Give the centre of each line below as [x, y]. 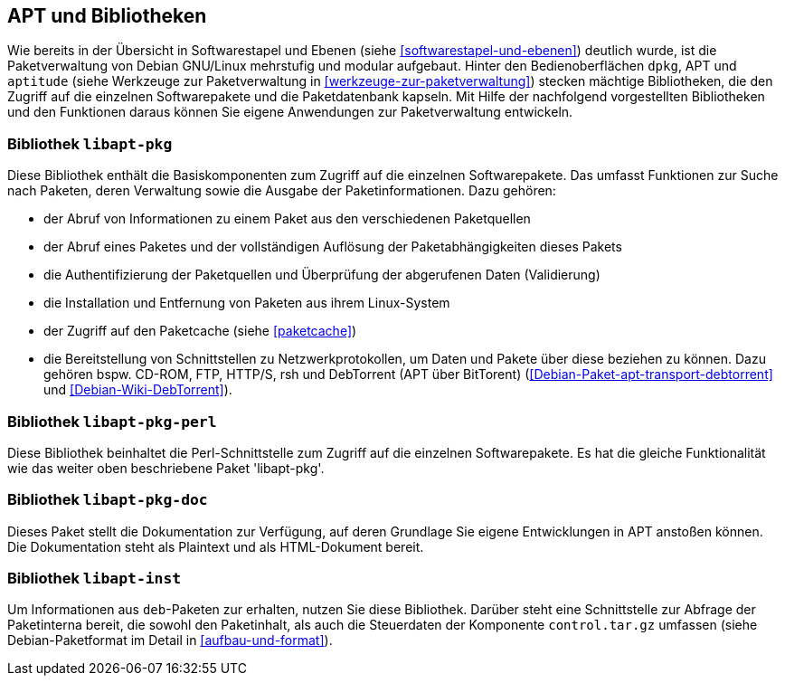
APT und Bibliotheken [107, 16]
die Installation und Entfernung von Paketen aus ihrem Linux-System [247, 303]
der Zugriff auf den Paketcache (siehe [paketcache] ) [200, 331]
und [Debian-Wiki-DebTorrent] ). [138, 390]
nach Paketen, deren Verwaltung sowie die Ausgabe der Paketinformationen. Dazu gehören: [282, 191]
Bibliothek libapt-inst [95, 579]
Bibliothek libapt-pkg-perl [112, 421]
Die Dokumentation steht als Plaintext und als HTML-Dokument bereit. [216, 546]
